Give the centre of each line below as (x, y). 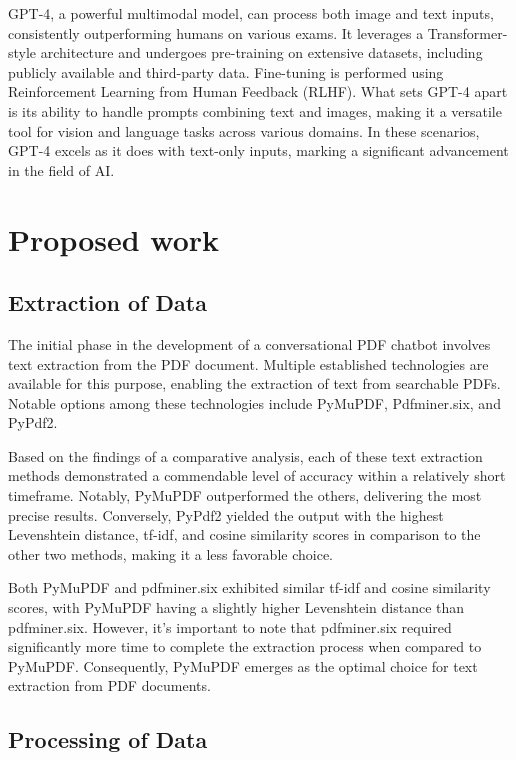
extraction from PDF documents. (109, 685)
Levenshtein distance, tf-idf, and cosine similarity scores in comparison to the (244, 534)
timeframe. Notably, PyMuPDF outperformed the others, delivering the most (245, 495)
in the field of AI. (61, 169)
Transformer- (467, 32)
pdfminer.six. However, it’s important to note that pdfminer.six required (230, 626)
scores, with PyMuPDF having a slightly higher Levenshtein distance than (236, 607)
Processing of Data (108, 739)
